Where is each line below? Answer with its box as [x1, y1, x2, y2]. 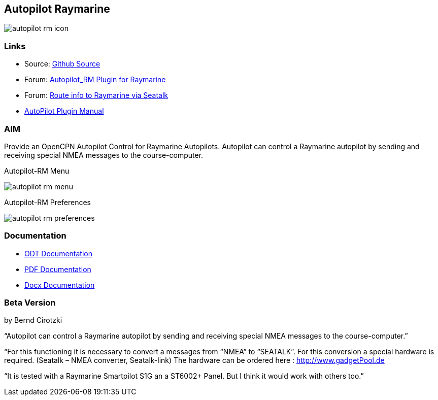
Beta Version [4, 297, 56, 308]
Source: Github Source [24, 59, 100, 69]
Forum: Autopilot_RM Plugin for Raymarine [24, 75, 166, 84]
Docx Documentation [24, 280, 95, 289]
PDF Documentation [24, 264, 91, 274]
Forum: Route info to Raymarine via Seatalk [24, 91, 168, 100]
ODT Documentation [24, 249, 92, 258]
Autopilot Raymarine [4, 3, 110, 15]
